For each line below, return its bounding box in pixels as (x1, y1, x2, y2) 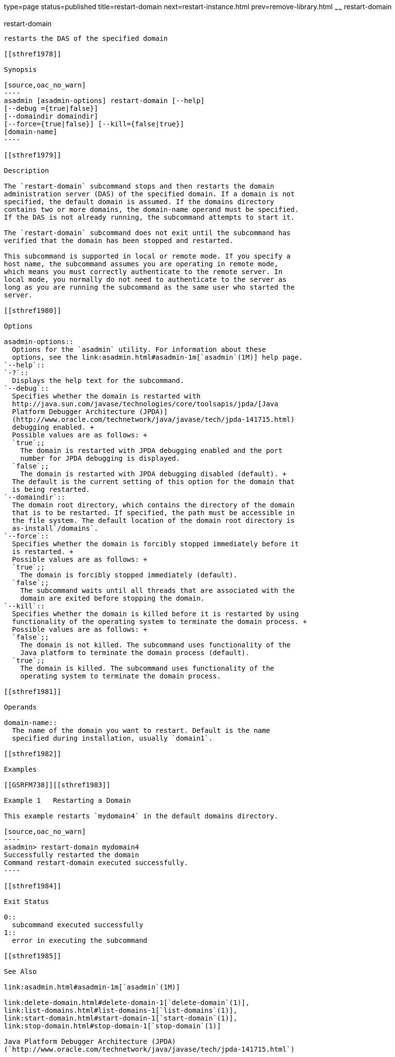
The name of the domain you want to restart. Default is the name (12, 726, 270, 734)
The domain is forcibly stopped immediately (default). (20, 571, 238, 579)
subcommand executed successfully (12, 920, 143, 929)
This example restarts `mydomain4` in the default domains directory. (4, 812, 278, 820)
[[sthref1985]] (4, 952, 62, 960)
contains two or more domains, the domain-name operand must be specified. (4, 205, 299, 213)
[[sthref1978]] (4, 50, 62, 58)
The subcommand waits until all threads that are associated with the (20, 586, 295, 594)
